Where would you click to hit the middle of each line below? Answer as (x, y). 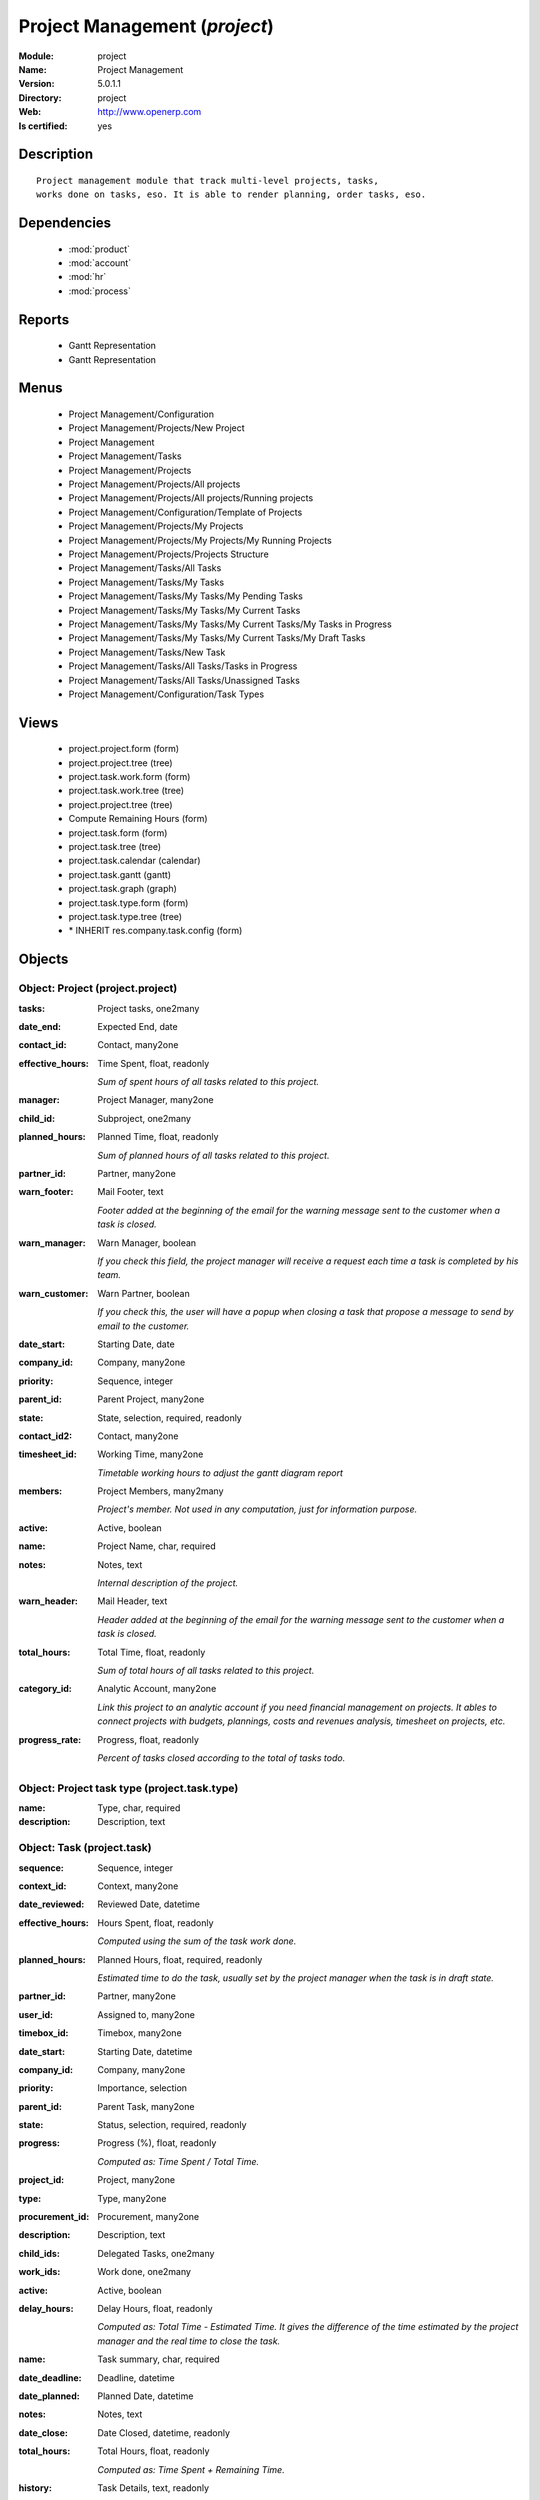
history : (35, 2487)
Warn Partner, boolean (143, 1293)
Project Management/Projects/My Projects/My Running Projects (200, 540)
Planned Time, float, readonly (158, 1137)
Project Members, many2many (160, 1491)
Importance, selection (142, 2088)
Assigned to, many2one (146, 2014)
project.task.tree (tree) (115, 847)
